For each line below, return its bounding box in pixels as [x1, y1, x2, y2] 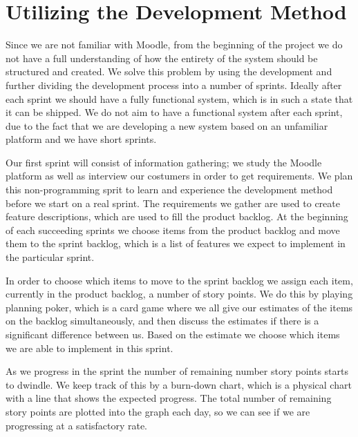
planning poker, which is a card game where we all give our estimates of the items [6, 300, 353, 314]
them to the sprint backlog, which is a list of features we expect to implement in [6, 236, 346, 251]
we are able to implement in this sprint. [6, 340, 173, 355]
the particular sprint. [6, 250, 95, 264]
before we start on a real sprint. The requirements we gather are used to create [6, 195, 340, 210]
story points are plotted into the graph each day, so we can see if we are [6, 404, 310, 418]
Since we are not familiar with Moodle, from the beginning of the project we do [6, 37, 343, 52]
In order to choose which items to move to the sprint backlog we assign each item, [6, 273, 353, 287]
